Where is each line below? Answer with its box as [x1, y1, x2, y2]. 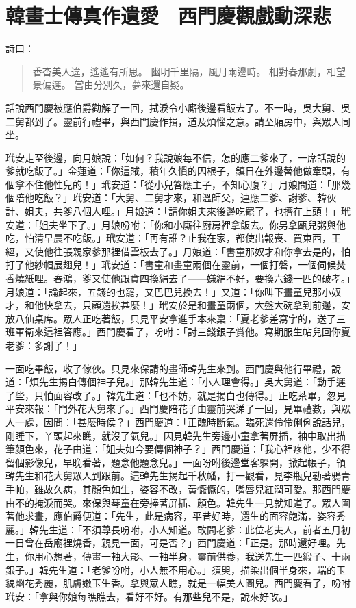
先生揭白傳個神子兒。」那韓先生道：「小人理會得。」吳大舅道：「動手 [38, 375, 336, 389]
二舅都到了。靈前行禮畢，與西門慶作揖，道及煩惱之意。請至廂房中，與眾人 [5, 114, 341, 128]
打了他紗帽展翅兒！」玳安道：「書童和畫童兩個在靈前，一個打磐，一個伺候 [5, 257, 336, 272]
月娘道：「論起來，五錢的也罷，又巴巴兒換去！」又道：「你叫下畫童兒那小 [5, 284, 331, 299]
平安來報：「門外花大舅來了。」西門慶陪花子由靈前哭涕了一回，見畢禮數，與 [5, 401, 341, 416]
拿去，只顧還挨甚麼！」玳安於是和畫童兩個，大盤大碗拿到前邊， [53, 298, 341, 312]
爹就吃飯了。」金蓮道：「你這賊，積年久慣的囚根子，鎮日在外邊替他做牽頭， [5, 164, 341, 178]
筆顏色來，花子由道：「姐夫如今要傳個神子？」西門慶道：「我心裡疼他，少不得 [5, 442, 351, 456]
